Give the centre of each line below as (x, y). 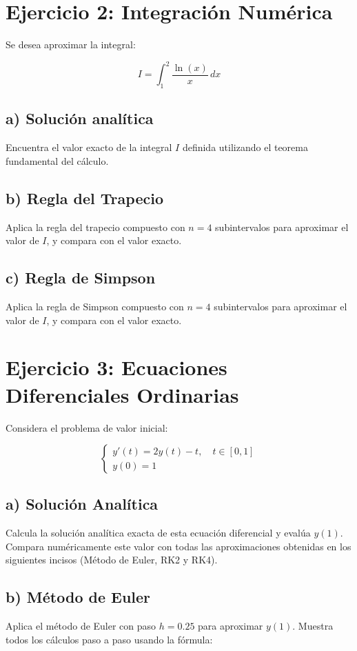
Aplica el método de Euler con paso (81, 626)
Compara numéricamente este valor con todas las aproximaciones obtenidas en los (178, 546)
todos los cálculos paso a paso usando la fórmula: (109, 639)
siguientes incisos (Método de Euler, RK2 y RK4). (112, 560)
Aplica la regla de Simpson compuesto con (95, 306)
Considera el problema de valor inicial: (87, 427)
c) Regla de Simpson (81, 278)
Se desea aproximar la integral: (71, 44)
